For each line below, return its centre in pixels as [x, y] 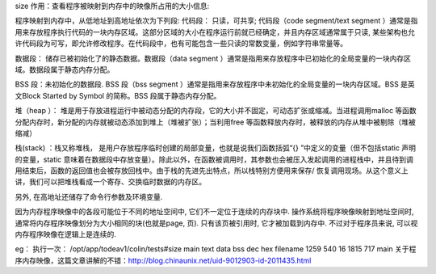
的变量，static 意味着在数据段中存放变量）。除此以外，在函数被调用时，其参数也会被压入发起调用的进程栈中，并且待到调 [214, 159]
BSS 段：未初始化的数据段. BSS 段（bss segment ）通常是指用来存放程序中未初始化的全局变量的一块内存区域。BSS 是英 [215, 84]
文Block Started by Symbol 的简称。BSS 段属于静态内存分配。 [118, 95]
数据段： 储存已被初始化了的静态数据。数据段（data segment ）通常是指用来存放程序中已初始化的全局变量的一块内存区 [213, 58]
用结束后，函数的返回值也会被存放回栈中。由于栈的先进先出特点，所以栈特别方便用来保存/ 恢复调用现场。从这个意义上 [212, 171]
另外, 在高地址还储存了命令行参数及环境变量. [89, 196]
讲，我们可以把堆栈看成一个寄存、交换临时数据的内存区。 [110, 182]
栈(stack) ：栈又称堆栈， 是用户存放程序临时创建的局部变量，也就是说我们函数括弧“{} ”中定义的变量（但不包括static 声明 [215, 148]
